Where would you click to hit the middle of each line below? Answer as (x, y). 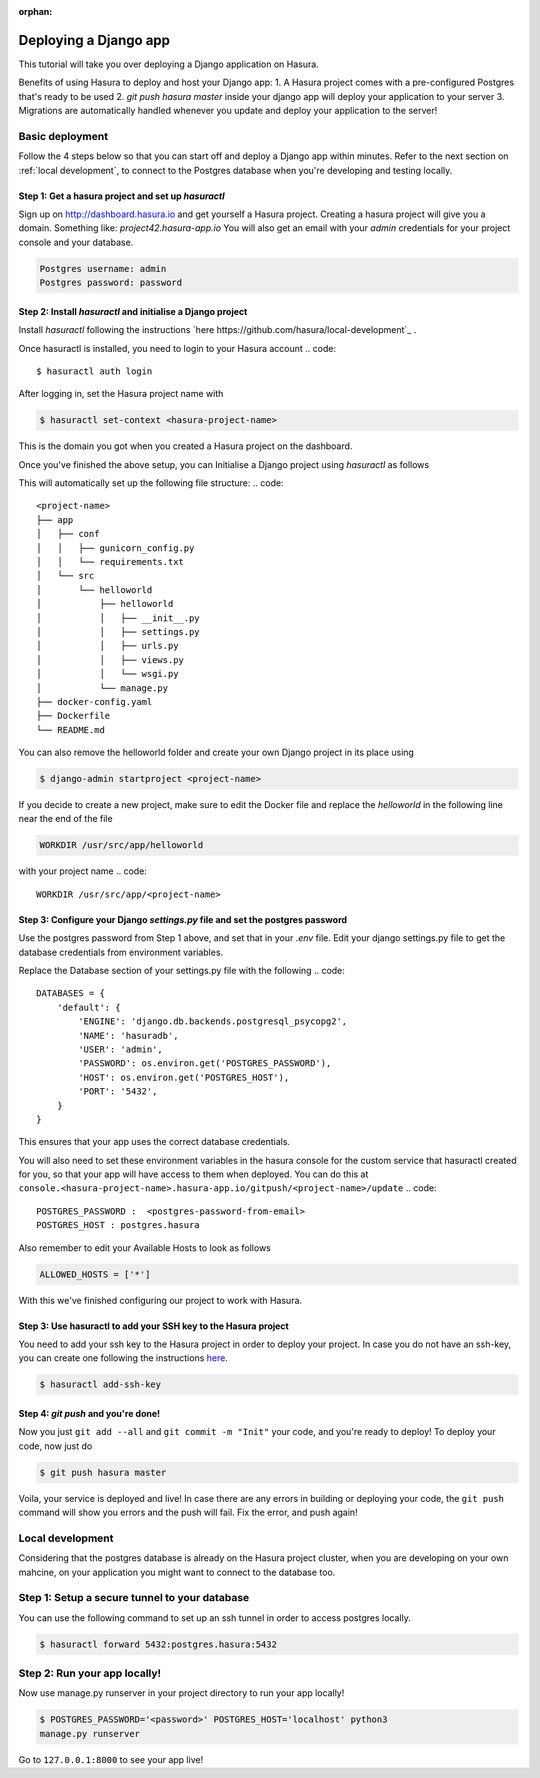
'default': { (88, 1007)
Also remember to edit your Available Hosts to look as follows (145, 1247)
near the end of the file (66, 819)
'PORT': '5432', (118, 1091)
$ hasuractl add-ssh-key (100, 1384)
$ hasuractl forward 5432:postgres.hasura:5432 (158, 1644)
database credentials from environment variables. (121, 952)
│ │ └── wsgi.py (107, 674)
